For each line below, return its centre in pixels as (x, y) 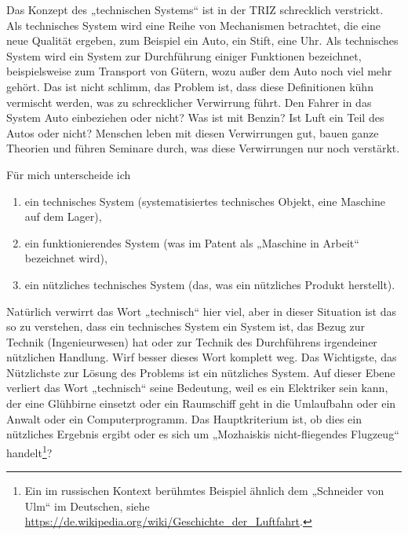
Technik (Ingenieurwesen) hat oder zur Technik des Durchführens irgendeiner (192, 341)
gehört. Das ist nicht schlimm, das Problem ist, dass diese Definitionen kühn (190, 86)
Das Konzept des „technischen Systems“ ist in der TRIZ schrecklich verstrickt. (195, 9)
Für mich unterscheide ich (69, 174)
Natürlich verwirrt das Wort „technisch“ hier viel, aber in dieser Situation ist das (201, 311)
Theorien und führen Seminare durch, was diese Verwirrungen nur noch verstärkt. (203, 148)
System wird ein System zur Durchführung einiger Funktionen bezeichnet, (184, 55)
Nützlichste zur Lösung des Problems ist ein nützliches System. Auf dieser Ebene (201, 372)
